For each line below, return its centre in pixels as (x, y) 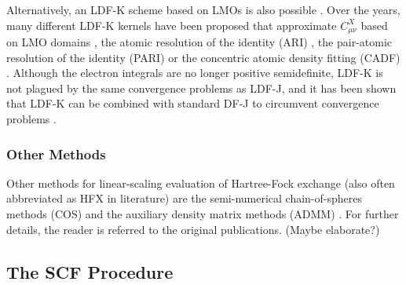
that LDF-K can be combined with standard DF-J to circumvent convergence (193, 103)
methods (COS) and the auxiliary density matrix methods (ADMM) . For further (203, 214)
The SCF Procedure (90, 271)
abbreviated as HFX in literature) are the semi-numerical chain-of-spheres (184, 198)
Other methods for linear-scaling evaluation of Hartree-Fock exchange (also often (201, 183)
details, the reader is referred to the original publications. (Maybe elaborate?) (193, 229)
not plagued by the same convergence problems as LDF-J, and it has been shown (201, 88)
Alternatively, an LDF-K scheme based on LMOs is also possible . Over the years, (203, 9)
